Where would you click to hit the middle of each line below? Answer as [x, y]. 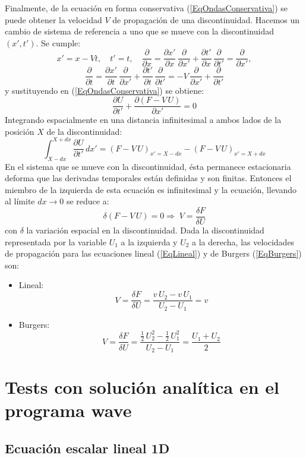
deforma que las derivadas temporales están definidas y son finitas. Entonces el [148, 178]
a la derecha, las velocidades [243, 241]
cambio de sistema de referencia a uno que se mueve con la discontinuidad [139, 31]
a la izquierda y [149, 241]
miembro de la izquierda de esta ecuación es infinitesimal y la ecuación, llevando [151, 189]
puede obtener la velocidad [53, 19]
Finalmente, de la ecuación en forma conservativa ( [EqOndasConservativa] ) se [146, 8]
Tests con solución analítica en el [142, 387]
